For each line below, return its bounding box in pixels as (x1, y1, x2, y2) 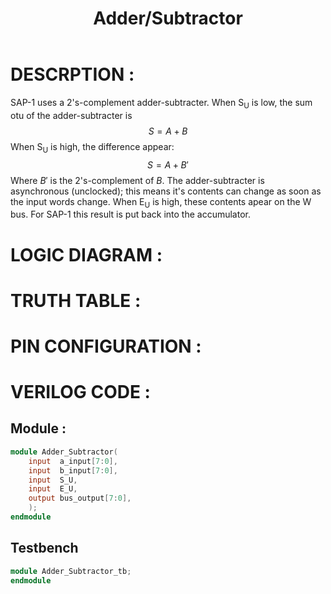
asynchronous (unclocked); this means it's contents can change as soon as (10, 185, 322, 197)
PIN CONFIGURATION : (10, 335, 202, 357)
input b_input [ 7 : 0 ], (28, 465, 118, 476)
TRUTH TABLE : (10, 289, 142, 312)
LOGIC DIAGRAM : (10, 243, 163, 266)
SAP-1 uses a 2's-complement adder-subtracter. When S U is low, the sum (10, 96, 313, 111)
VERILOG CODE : (10, 381, 151, 404)
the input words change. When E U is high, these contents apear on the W (10, 195, 312, 210)
